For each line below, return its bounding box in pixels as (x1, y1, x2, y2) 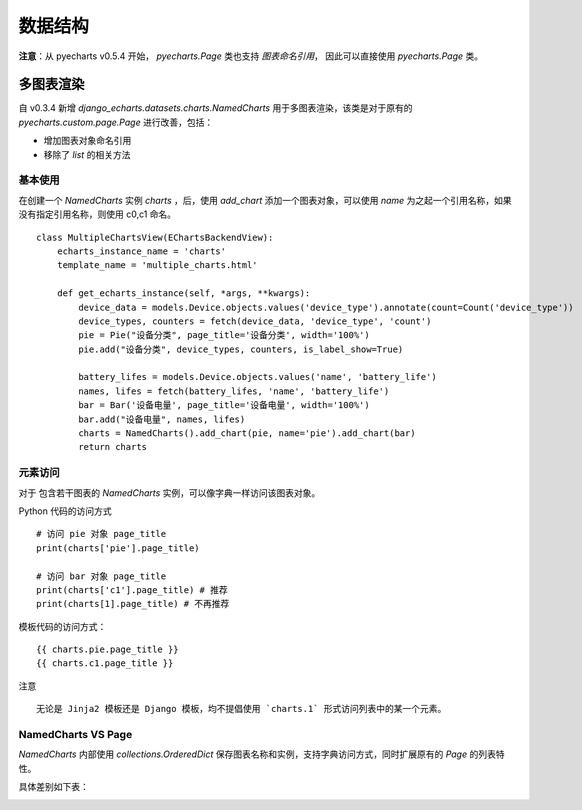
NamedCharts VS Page (18, 728, 133, 741)
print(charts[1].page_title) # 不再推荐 (36, 598, 230, 610)
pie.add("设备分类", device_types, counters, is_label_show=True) (78, 343, 404, 355)
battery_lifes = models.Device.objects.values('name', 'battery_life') (78, 371, 437, 383)
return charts (78, 441, 148, 453)
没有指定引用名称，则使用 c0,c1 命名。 (18, 208, 177, 220)
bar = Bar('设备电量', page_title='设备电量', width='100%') (78, 400, 370, 411)
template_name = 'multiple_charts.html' (56, 260, 259, 271)
